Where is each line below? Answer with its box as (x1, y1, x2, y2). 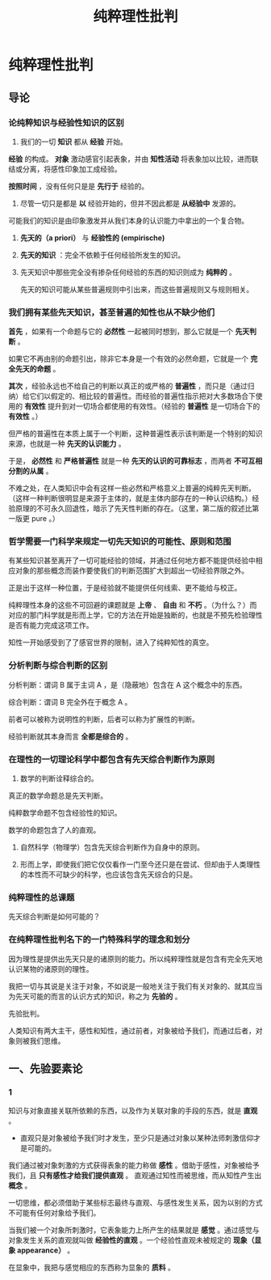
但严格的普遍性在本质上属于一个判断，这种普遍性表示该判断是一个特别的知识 (8, 429, 263, 439)
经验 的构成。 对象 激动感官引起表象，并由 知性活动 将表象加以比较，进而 (8, 154, 252, 163)
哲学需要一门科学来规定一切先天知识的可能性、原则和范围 (8, 536, 231, 547)
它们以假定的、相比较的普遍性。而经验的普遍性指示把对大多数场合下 (29, 392, 256, 401)
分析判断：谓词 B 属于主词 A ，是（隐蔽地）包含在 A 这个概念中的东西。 (8, 680, 248, 689)
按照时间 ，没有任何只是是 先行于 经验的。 (8, 181, 149, 191)
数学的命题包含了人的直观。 (8, 825, 101, 835)
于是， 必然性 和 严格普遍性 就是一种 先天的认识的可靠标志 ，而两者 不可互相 (8, 456, 263, 466)
